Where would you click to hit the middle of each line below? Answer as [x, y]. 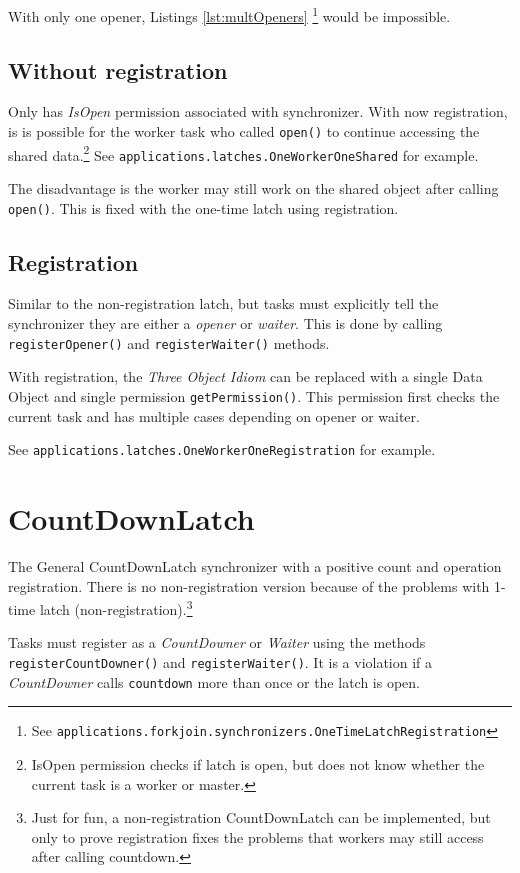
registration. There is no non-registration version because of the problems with [249, 585]
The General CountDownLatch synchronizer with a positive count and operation [255, 565]
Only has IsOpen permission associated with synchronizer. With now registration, [258, 111]
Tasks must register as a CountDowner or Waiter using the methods [217, 642]
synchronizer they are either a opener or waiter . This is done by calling [225, 323]
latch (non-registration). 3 [116, 607]
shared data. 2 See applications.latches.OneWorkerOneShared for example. [243, 153]
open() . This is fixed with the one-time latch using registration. [203, 207]
